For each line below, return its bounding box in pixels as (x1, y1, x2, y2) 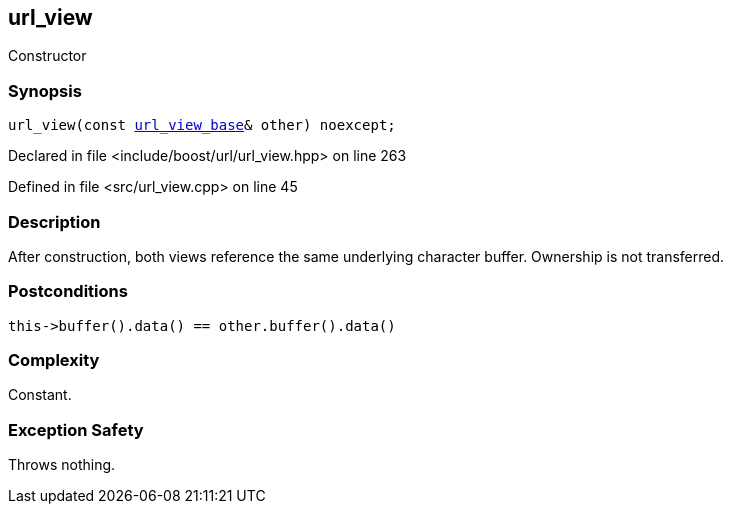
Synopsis (8, 80, 82, 101)
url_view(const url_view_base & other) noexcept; (8, 117, 396, 134)
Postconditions (8, 281, 128, 302)
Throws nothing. (8, 456, 116, 474)
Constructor (8, 47, 87, 65)
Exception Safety (8, 419, 144, 440)
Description (8, 211, 101, 232)
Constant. (8, 386, 72, 404)
